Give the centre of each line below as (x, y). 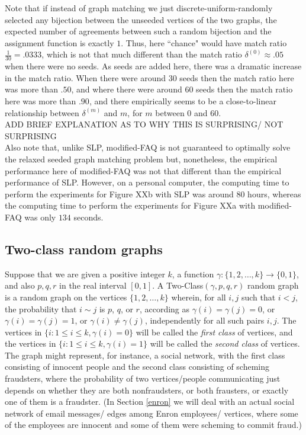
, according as (165, 308)
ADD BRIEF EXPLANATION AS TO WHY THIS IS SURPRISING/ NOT (144, 124)
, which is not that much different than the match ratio (142, 54)
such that (258, 297)
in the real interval (93, 285)
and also (20, 285)
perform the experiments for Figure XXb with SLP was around (119, 193)
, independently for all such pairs (204, 320)
